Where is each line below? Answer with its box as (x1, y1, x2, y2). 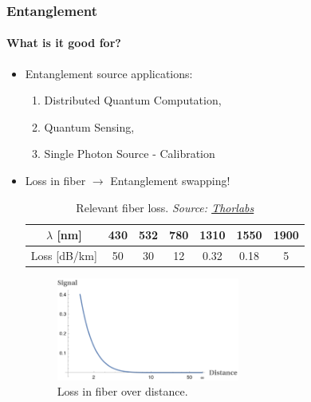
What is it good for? (6, 34, 121, 51)
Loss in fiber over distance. (57, 383, 188, 400)
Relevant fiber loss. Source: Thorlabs (76, 199, 254, 215)
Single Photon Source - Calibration (44, 145, 215, 162)
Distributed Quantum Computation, (44, 92, 222, 108)
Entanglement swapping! (110, 172, 230, 189)
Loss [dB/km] (30, 247, 97, 264)
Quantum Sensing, (44, 118, 135, 135)
